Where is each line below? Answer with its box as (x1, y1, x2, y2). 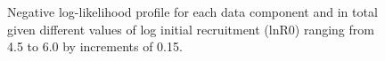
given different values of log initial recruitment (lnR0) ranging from (7, 19, 374, 38)
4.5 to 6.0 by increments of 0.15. (7, 37, 183, 56)
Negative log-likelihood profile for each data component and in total (7, 3, 378, 20)
